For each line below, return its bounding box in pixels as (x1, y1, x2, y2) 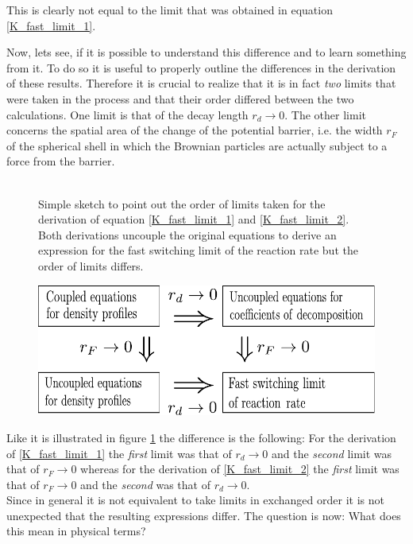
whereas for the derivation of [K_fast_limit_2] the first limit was (80, 460, 399, 477)
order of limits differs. (38, 257, 144, 274)
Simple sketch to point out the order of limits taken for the (38, 195, 326, 212)
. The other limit (284, 106, 366, 122)
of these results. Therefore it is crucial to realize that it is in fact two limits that (6, 75, 396, 91)
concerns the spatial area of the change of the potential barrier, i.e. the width (6, 122, 383, 138)
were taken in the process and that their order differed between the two (6, 90, 354, 107)
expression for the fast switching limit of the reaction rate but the (38, 242, 358, 258)
